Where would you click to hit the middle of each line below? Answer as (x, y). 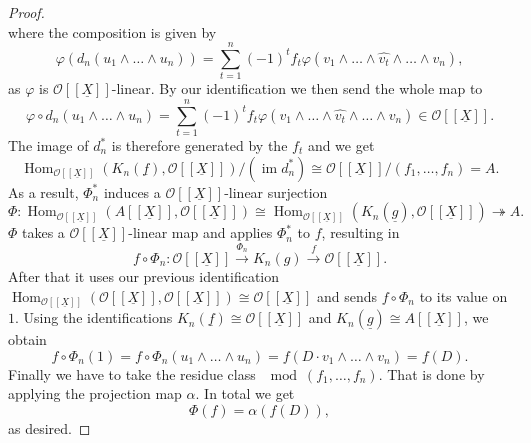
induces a (132, 191)
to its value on (463, 295)
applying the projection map (95, 393)
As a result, (43, 191)
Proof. (26, 12)
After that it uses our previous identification (144, 276)
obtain (27, 339)
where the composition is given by (112, 31)
